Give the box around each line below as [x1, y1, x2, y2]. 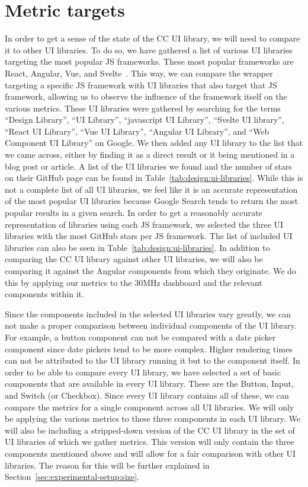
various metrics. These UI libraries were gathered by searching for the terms [5, 101, 281, 114]
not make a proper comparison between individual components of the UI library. [5, 319, 297, 332]
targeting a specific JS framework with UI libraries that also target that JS [5, 78, 277, 91]
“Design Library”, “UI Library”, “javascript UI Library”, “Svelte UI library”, [5, 113, 284, 126]
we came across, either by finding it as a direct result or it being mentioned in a [5, 148, 295, 161]
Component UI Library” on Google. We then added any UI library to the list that [5, 136, 303, 149]
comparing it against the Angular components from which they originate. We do [5, 265, 296, 276]
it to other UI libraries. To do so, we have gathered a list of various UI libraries [5, 43, 293, 56]
